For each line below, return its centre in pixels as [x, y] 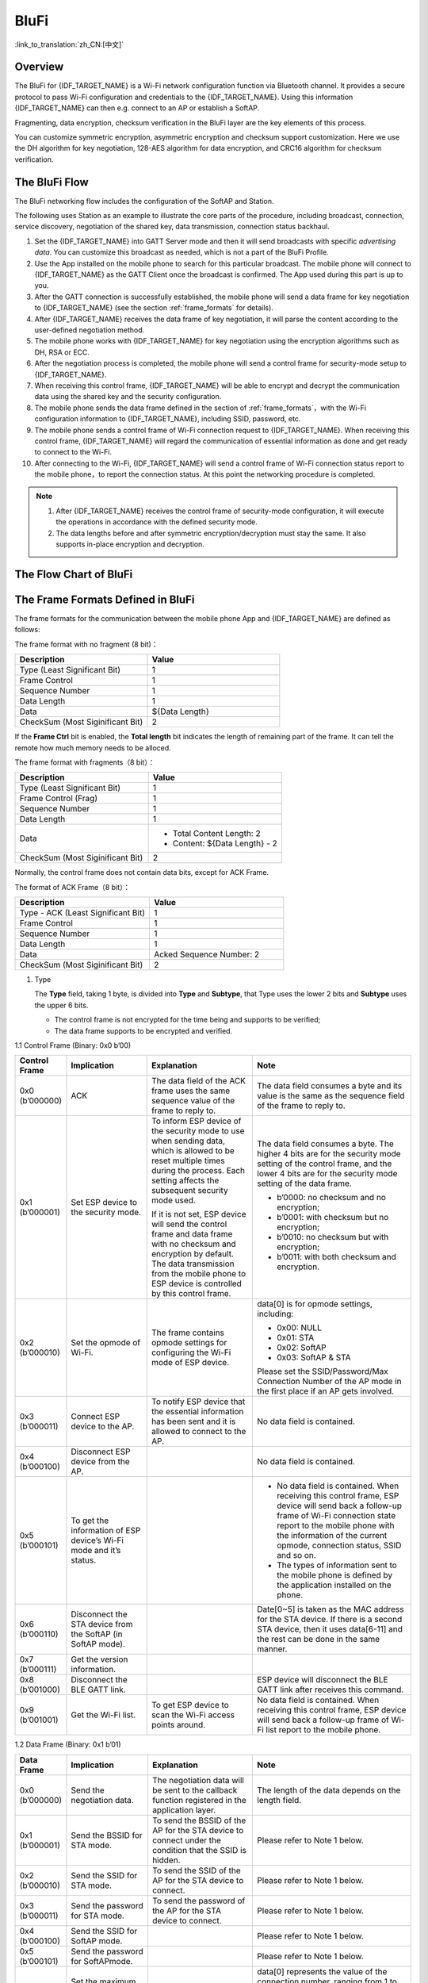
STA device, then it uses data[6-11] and [330, 1629]
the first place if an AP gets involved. [326, 1391]
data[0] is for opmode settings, [315, 1304]
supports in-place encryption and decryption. [130, 544]
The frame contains [188, 1333]
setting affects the [185, 1180]
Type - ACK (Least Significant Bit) [82, 913]
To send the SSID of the [196, 1870]
